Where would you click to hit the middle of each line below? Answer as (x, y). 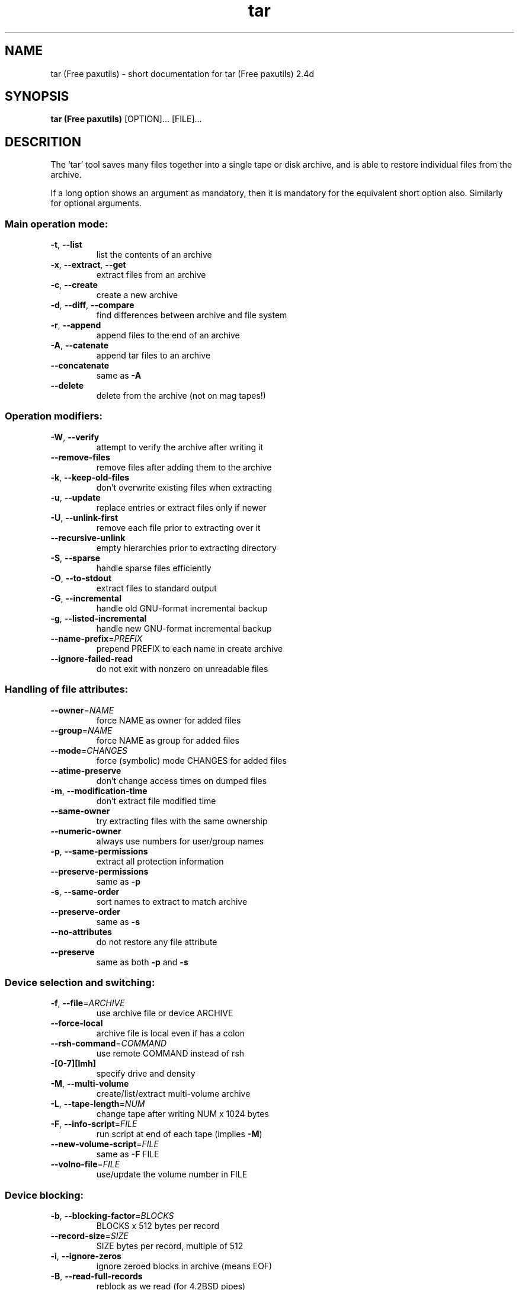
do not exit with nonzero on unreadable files (182, 668)
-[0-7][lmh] (73, 1064)
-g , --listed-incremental (99, 618)
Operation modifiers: (54, 416)
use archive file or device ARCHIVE (165, 1013)
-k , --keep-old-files (90, 477)
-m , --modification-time (99, 790)
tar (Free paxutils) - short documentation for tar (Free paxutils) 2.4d (182, 73)
